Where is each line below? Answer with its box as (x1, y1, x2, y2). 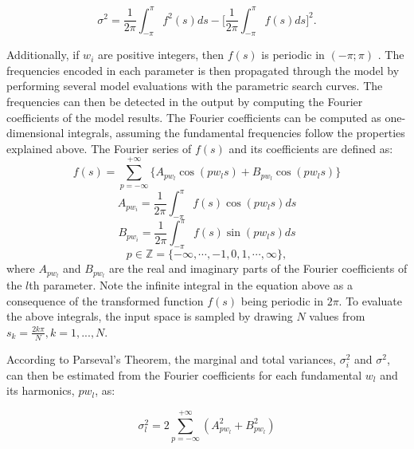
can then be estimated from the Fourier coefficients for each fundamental (6, 366, 362, 383)
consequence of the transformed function (6, 292, 204, 309)
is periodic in (261, 46, 325, 63)
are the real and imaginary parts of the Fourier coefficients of (108, 260, 408, 277)
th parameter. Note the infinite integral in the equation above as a (29, 277, 353, 293)
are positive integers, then (97, 46, 225, 63)
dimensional (6, 124, 64, 141)
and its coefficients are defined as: (228, 140, 393, 156)
